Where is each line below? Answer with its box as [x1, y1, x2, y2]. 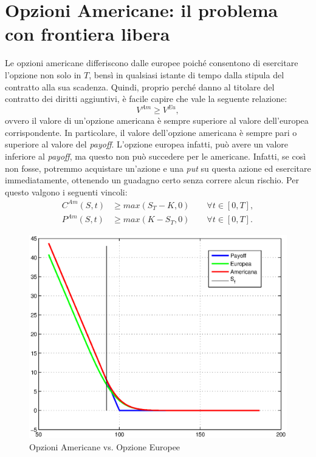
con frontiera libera [5, 21, 170, 46]
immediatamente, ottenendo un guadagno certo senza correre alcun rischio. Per [5, 174, 299, 186]
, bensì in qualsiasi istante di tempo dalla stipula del [89, 68, 284, 81]
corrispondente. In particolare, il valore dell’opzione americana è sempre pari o [5, 126, 297, 138]
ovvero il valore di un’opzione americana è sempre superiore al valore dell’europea [5, 114, 309, 127]
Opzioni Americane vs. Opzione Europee [29, 440, 180, 453]
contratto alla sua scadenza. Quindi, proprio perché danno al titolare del [5, 80, 275, 93]
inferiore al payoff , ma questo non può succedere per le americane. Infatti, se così [5, 149, 306, 162]
